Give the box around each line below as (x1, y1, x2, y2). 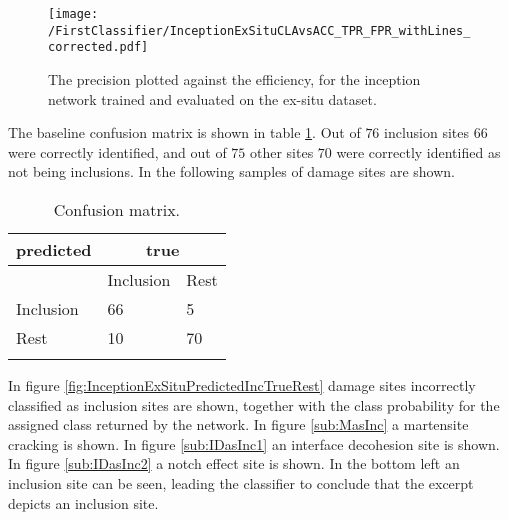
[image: (48, 7, 99, 21)
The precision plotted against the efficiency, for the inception (48, 68, 421, 89)
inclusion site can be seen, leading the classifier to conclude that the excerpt (8, 472, 474, 493)
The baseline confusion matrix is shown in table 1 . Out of (8, 122, 361, 143)
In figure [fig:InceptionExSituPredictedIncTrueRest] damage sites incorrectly (8, 374, 476, 395)
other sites (250, 141, 314, 162)
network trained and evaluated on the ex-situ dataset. (48, 88, 377, 109)
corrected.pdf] (48, 40, 149, 55)
